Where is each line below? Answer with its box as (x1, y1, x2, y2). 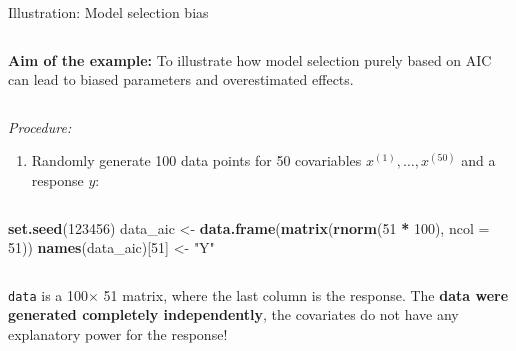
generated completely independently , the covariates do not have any (8, 304, 459, 325)
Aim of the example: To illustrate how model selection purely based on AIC (8, 49, 492, 70)
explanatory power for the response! (8, 324, 228, 344)
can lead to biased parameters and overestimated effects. (8, 69, 354, 90)
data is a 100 (8, 284, 89, 305)
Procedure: (8, 116, 72, 137)
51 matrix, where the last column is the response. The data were (103, 284, 509, 305)
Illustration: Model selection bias (8, 2, 209, 22)
